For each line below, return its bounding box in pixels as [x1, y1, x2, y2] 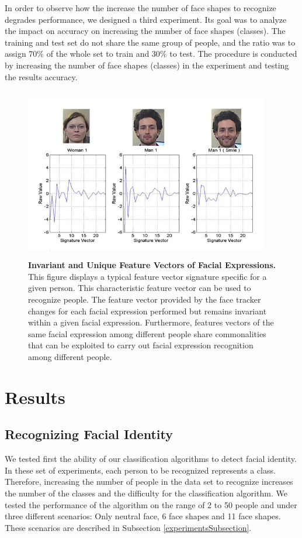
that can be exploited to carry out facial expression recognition [28, 339, 254, 351]
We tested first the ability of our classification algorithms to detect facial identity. [5, 453, 297, 465]
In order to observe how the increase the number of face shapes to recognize [5, 2, 276, 13]
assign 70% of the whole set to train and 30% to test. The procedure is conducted [5, 47, 297, 60]
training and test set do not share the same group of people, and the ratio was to [5, 36, 296, 48]
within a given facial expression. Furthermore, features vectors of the [28, 316, 274, 328]
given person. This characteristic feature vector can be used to [28, 282, 251, 294]
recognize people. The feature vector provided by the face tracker [28, 293, 261, 305]
